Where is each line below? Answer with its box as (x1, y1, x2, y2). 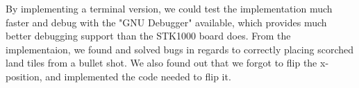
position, (6, 69, 42, 83)
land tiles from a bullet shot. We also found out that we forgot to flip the (6, 55, 317, 70)
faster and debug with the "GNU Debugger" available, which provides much (6, 15, 327, 29)
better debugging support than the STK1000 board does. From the (6, 28, 291, 43)
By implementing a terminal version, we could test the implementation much (6, 1, 333, 15)
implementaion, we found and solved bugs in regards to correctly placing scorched (6, 42, 354, 56)
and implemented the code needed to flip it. (45, 69, 231, 83)
